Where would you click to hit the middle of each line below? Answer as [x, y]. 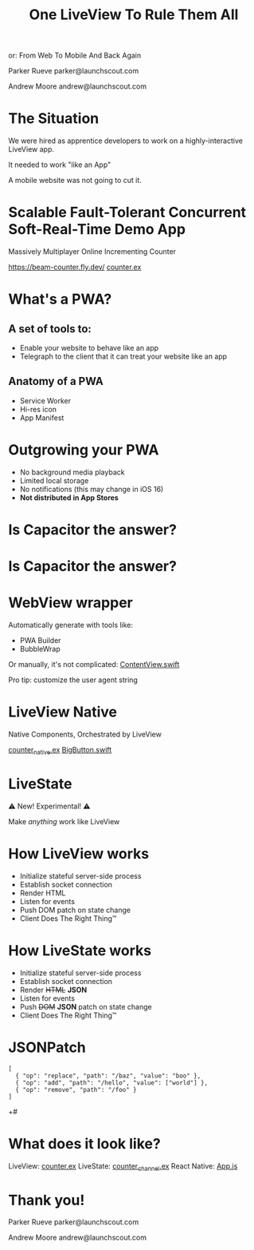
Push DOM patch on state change [75, 910]
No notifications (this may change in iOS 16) [92, 489]
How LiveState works [80, 950]
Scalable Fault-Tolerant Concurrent [127, 212]
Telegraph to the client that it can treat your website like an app [123, 356]
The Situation [54, 119]
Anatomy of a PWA [56, 381]
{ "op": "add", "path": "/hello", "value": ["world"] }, [112, 1083]
